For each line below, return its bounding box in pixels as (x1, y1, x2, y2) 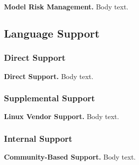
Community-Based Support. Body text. (4, 152, 136, 162)
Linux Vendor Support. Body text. (4, 111, 119, 122)
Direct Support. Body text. (4, 71, 94, 81)
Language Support (4, 25, 100, 41)
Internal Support (4, 132, 72, 144)
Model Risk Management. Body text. (4, 1, 129, 11)
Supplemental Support (4, 92, 95, 104)
